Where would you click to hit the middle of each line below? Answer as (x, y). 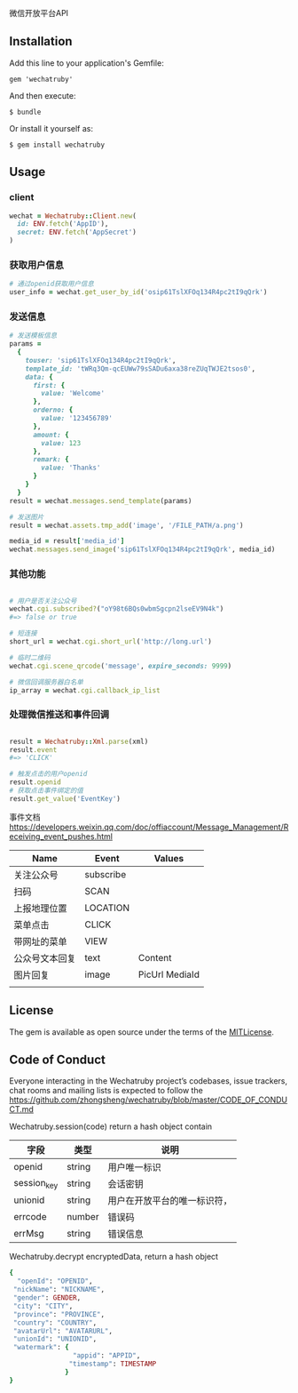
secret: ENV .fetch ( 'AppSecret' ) (77, 232)
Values (169, 858)
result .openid (35, 782)
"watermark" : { (41, 1348)
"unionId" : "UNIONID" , (55, 1339)
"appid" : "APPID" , (106, 1356)
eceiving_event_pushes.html (61, 836)
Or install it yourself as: (51, 128)
